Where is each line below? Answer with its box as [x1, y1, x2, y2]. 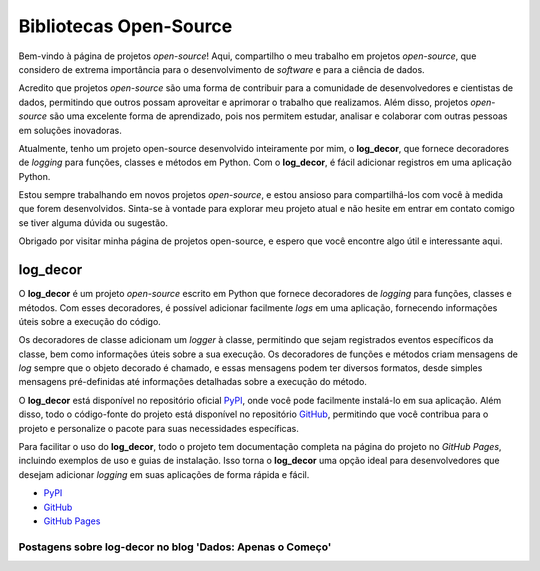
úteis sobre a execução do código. [18, 315, 162, 327]
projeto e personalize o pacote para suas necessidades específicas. [18, 422, 300, 434]
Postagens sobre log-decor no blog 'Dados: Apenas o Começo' [18, 540, 332, 554]
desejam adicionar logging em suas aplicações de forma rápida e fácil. [18, 468, 310, 480]
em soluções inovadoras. [18, 124, 122, 136]
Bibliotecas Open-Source [18, 15, 233, 37]
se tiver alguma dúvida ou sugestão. [18, 216, 169, 229]
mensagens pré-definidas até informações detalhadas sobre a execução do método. [18, 376, 367, 388]
